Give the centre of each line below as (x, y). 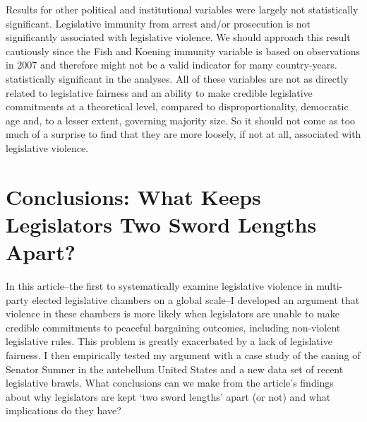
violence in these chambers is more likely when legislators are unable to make (173, 313)
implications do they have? (64, 410)
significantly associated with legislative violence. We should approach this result (178, 37)
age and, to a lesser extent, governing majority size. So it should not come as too (181, 120)
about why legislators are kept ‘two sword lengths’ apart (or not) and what (168, 396)
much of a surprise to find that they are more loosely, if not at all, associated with (183, 134)
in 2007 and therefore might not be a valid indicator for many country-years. (172, 65)
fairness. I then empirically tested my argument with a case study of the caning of (183, 355)
